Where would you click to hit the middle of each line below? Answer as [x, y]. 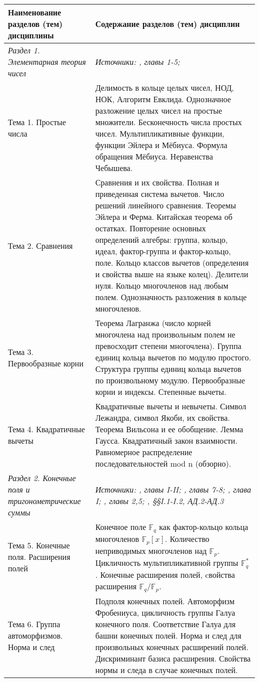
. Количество [187, 538]
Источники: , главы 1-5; [138, 62]
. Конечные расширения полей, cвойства [165, 574]
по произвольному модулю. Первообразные [170, 380]
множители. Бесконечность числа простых [169, 122]
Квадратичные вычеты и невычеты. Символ [171, 406]
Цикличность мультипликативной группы [167, 562]
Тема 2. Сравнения [40, 245]
